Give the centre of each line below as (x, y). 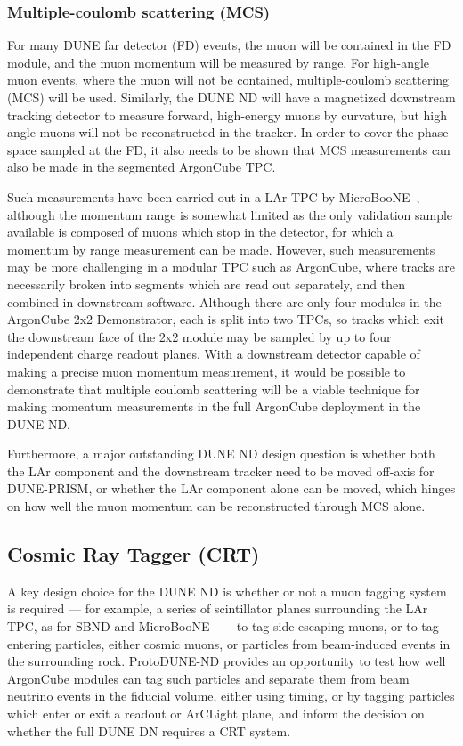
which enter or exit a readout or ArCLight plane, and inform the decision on (216, 714)
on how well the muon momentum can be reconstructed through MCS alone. (216, 506)
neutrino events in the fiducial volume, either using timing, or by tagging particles (231, 696)
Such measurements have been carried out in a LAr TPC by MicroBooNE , (214, 196)
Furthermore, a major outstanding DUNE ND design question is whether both (221, 454)
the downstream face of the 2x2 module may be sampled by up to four (199, 336)
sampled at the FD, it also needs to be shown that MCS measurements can (245, 149)
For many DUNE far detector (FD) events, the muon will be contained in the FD (229, 45)
